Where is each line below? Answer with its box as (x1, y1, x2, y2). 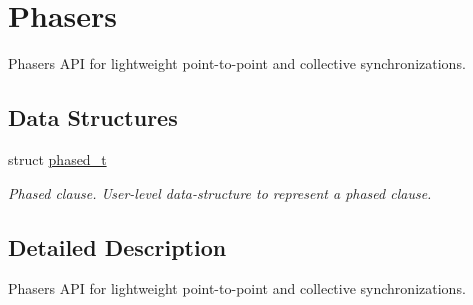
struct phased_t (8, 148, 107, 169)
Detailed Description (8, 231, 227, 262)
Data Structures (8, 102, 178, 133)
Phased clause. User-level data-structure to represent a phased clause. (8, 182, 432, 203)
